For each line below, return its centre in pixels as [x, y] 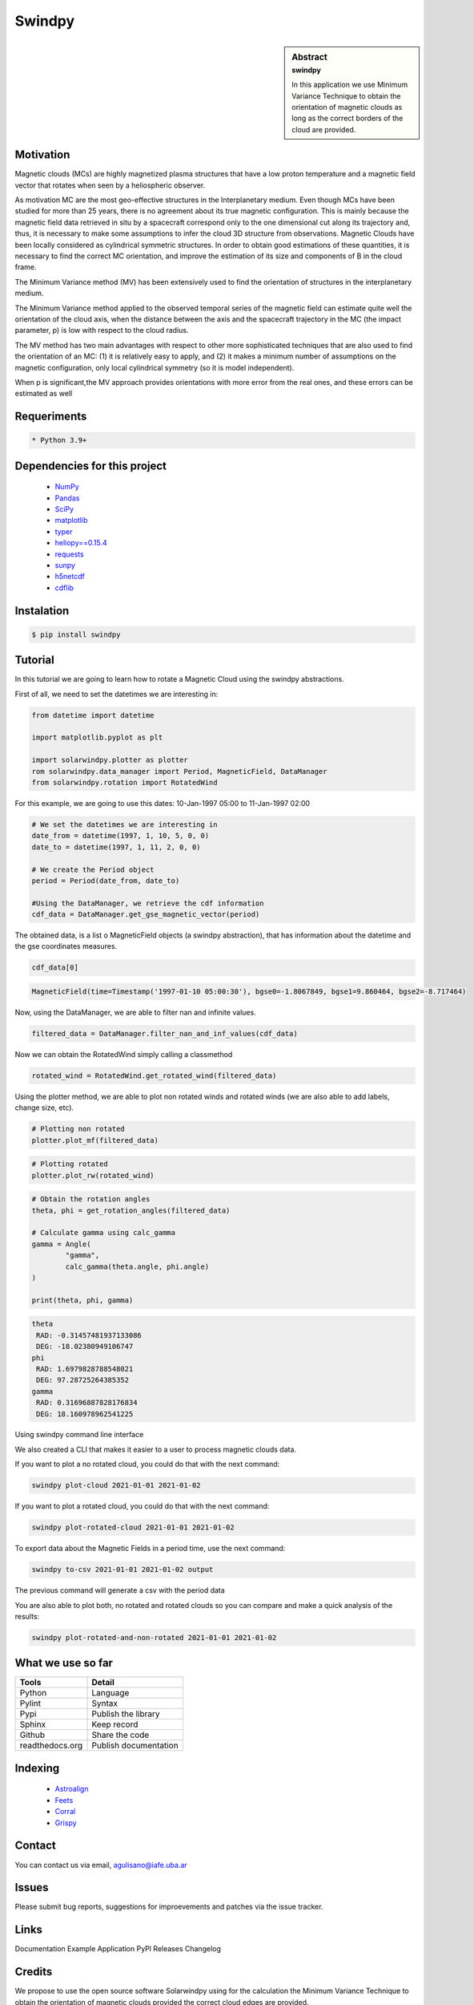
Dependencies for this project [91, 466]
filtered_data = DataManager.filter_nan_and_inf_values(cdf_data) [165, 1034]
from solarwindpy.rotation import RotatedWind [125, 783]
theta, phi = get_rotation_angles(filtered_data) [131, 1210]
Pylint [30, 1703]
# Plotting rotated [70, 1164]
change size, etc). [44, 1108]
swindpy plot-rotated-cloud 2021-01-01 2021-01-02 [133, 1527]
